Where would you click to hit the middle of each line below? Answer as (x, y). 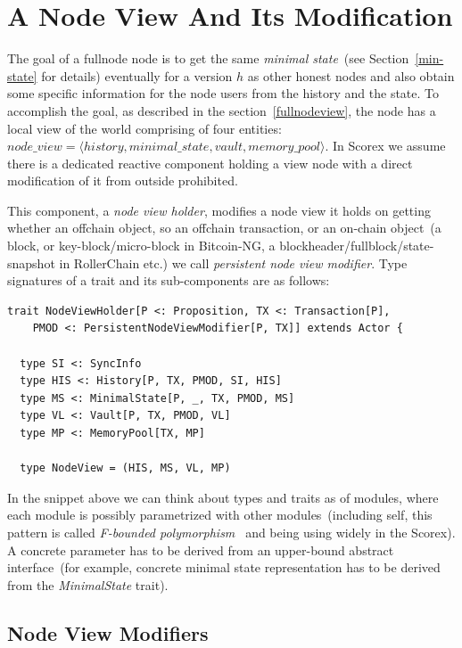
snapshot (31, 262)
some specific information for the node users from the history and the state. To (223, 93)
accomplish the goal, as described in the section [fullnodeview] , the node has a (222, 110)
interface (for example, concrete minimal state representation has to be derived (224, 567)
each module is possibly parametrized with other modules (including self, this (220, 515)
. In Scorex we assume (385, 146)
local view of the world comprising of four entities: (144, 128)
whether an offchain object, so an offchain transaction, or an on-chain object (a (224, 228)
